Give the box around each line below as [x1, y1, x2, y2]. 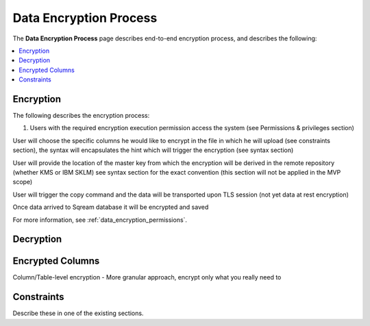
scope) [12, 178, 33, 186]
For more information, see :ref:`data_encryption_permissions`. [12, 216, 188, 224]
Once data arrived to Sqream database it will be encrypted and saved [12, 203, 209, 212]
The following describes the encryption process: [12, 112, 150, 120]
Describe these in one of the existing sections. [12, 309, 144, 318]
